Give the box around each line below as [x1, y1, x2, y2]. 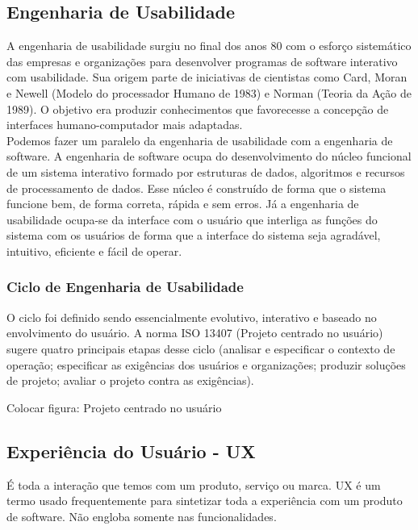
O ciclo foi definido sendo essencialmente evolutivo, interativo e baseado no [6, 308, 377, 325]
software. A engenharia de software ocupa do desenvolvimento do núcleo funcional [6, 148, 412, 165]
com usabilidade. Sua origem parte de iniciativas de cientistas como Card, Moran [6, 69, 408, 86]
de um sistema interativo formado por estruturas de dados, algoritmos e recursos [6, 163, 405, 180]
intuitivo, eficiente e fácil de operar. [6, 242, 182, 259]
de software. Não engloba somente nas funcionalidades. [6, 507, 277, 524]
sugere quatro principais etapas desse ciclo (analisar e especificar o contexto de [6, 340, 395, 357]
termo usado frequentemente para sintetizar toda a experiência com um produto [6, 492, 403, 509]
